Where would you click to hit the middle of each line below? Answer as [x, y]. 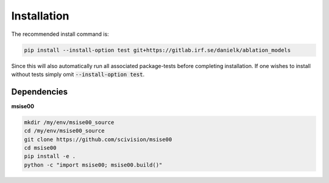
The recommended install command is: [60, 34]
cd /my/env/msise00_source [64, 131]
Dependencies [40, 91]
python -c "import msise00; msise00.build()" [93, 165]
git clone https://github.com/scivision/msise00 [98, 139]
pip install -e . [50, 156]
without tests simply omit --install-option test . [78, 74]
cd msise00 [40, 148]
